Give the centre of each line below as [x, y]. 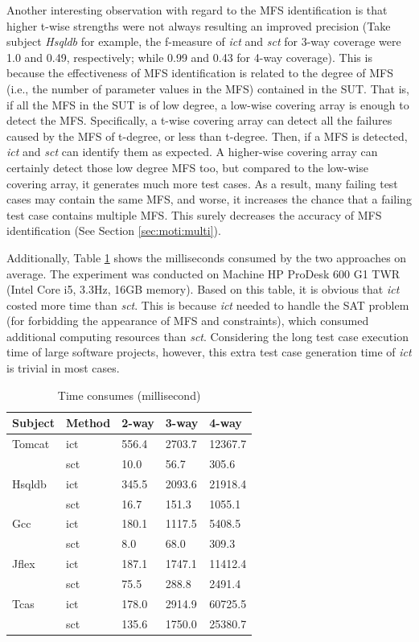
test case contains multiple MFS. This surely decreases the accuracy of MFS [194, 214]
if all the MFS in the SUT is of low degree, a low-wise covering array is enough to [208, 104]
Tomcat [31, 444]
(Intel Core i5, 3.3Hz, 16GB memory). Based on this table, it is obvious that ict [203, 289]
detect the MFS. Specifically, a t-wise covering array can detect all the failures [199, 120]
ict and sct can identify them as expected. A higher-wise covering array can [192, 152]
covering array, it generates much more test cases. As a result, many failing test [202, 183]
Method [88, 423]
